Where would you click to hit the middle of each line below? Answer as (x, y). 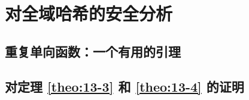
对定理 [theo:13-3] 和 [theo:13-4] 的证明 (124, 86)
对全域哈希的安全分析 (89, 13)
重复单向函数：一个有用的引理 (93, 51)
